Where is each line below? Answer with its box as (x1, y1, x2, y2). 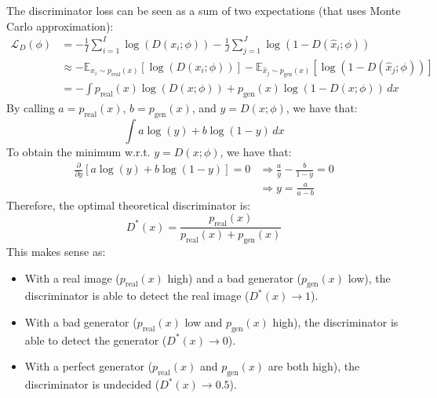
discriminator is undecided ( (24, 376, 160, 393)
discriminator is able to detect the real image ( (24, 287, 249, 304)
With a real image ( (24, 269, 120, 286)
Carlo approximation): (6, 17, 114, 34)
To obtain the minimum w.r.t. (6, 143, 151, 159)
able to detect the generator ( (24, 331, 167, 348)
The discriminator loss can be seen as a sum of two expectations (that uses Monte (6, 2, 401, 18)
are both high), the (268, 358, 360, 374)
